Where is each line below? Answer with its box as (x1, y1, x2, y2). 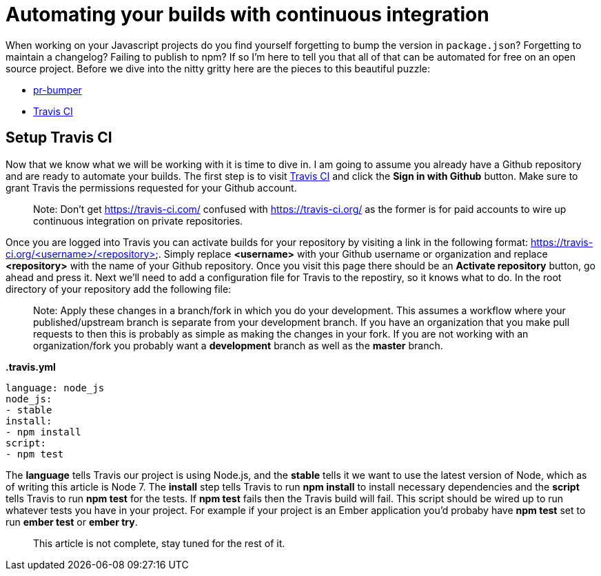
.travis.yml (6, 360, 56, 373)
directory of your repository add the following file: (6, 282, 232, 295)
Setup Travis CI (6, 129, 112, 147)
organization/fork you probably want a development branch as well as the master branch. (33, 339, 443, 351)
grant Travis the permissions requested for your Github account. (6, 181, 297, 194)
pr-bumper (33, 83, 82, 96)
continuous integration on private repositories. (33, 214, 243, 227)
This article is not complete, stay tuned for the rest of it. (33, 537, 285, 549)
